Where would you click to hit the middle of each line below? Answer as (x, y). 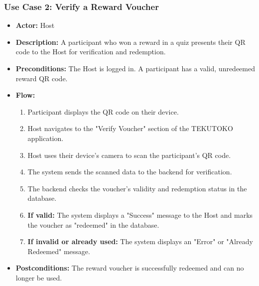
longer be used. (39, 277)
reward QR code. (42, 78)
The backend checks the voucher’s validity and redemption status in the (137, 188)
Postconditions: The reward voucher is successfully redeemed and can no (130, 268)
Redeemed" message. (59, 251)
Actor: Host (35, 25)
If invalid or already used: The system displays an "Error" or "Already (140, 241)
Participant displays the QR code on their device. (103, 111)
